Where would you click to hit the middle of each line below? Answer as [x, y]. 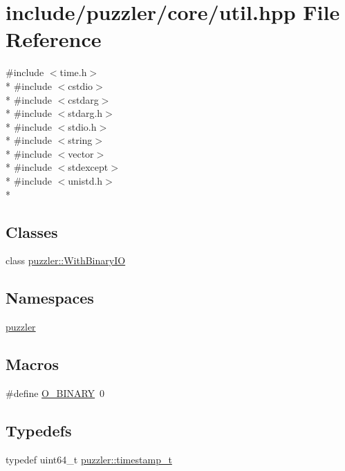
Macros [32, 364]
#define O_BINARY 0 [55, 393]
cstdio [81, 85]
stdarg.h [85, 113]
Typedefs [39, 431]
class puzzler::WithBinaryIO [66, 260]
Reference [54, 39]
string [80, 140]
